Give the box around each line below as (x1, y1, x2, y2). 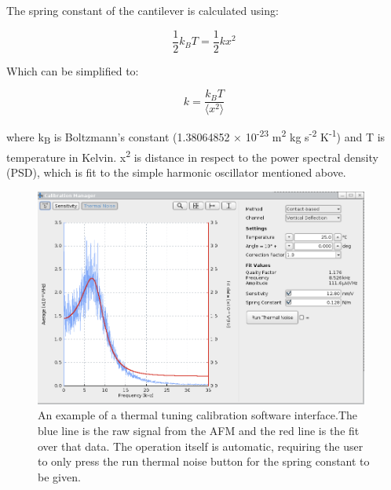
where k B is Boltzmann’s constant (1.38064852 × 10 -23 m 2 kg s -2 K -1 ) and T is (6, 126, 386, 147)
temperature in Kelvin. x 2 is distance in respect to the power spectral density (6, 147, 378, 165)
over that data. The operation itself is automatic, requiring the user (38, 437, 364, 454)
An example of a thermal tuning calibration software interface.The (38, 407, 358, 423)
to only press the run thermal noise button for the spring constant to (38, 453, 370, 470)
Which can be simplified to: (6, 62, 139, 79)
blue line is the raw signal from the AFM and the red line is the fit (38, 422, 360, 438)
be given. (38, 468, 81, 485)
